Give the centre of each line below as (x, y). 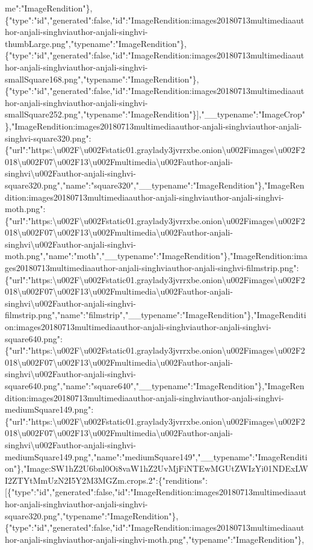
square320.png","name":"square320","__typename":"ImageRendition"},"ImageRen (155, 185)
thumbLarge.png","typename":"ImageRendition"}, (96, 43)
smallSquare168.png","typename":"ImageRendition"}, (102, 79)
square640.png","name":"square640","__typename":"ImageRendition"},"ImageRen (155, 386)
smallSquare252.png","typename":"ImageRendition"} (101, 114)
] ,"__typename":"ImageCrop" (251, 114)
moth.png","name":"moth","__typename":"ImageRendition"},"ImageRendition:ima (156, 256)
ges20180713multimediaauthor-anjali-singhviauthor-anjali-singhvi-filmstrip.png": (152, 268)
